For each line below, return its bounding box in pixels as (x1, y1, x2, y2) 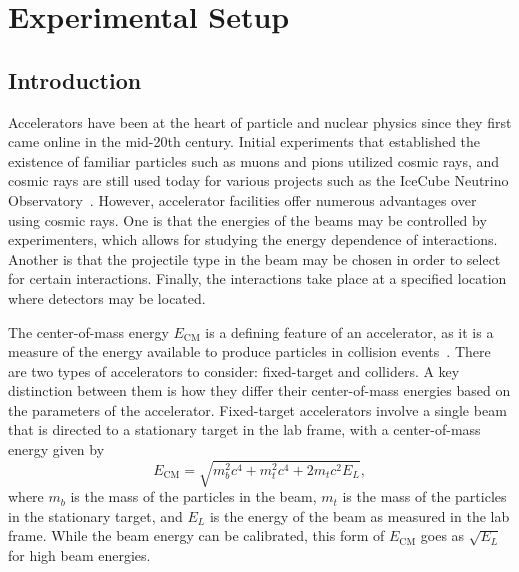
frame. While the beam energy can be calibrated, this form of (8, 525, 385, 546)
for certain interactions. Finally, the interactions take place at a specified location (8, 268, 507, 289)
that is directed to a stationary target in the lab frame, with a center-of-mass (8, 419, 481, 440)
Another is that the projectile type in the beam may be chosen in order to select (8, 248, 501, 269)
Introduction (8, 64, 142, 95)
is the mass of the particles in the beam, (70, 486, 317, 507)
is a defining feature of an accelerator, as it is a (205, 321, 494, 342)
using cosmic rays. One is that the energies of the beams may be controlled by (8, 209, 487, 230)
